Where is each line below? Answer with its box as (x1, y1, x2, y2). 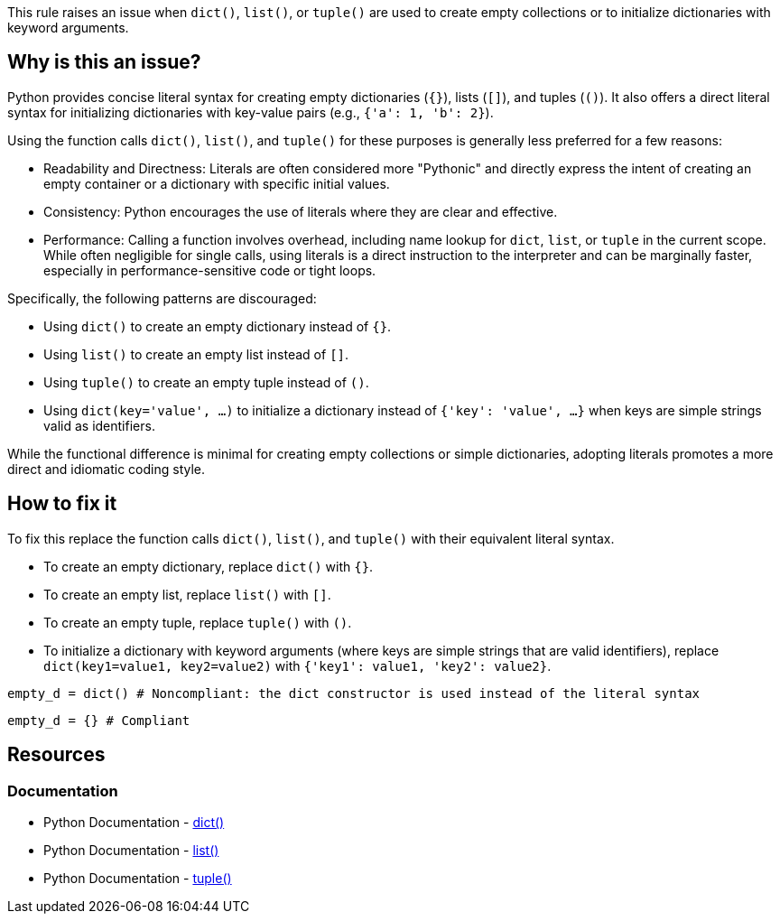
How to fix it (7, 492, 117, 516)
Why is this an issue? (7, 51, 201, 74)
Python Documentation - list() (43, 842, 219, 858)
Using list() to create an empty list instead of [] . (43, 346, 349, 362)
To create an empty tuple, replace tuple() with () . (43, 614, 352, 630)
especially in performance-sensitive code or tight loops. (43, 262, 376, 278)
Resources (7, 743, 106, 767)
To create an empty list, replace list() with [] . (43, 586, 331, 602)
